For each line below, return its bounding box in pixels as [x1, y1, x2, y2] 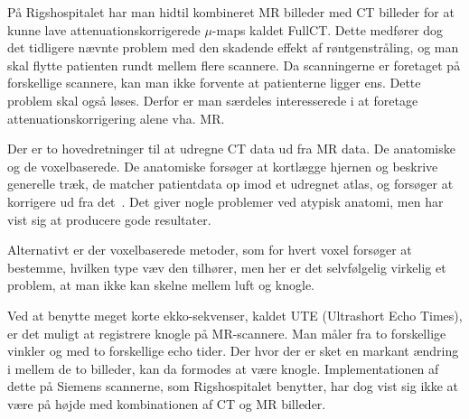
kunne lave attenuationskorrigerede [7, 20, 201, 39]
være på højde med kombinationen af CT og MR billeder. [7, 394, 326, 413]
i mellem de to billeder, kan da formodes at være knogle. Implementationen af [7, 358, 439, 377]
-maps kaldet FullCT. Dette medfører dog [211, 20, 444, 39]
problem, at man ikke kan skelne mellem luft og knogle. [7, 275, 314, 294]
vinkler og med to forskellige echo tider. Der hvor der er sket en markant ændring [7, 341, 459, 360]
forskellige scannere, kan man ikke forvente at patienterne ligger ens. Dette [7, 73, 421, 92]
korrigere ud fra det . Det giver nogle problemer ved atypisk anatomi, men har [7, 191, 444, 210]
